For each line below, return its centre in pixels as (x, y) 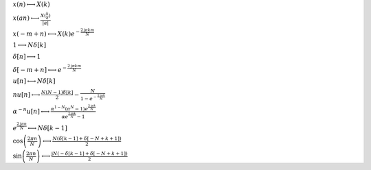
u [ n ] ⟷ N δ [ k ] (34, 81)
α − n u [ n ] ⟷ (31, 111)
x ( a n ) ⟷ (26, 18)
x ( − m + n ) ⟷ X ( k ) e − (46, 33)
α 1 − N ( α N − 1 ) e (69, 109)
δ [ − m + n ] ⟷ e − (40, 69)
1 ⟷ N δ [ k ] (30, 45)
